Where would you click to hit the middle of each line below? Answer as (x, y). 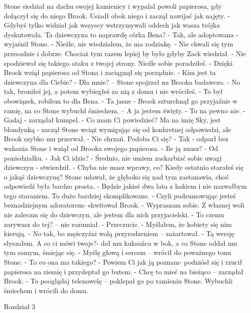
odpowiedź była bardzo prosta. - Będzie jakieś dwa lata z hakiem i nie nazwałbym (125, 186)
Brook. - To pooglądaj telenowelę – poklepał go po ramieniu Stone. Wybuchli (118, 281)
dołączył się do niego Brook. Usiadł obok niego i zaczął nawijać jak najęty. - (117, 15)
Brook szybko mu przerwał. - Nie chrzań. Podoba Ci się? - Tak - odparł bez (116, 139)
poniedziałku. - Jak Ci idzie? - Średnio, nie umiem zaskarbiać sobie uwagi (113, 157)
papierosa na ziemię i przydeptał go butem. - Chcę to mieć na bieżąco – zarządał (124, 271)
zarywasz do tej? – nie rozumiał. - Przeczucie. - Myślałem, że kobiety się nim (118, 224)
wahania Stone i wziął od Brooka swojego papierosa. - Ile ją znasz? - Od (111, 148)
